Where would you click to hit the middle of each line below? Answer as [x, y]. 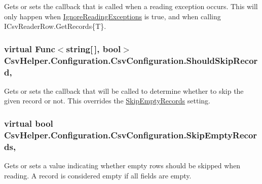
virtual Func [30, 48]
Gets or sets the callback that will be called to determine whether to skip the [124, 90]
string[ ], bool [93, 48]
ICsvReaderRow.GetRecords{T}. [55, 26]
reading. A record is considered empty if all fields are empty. [98, 175]
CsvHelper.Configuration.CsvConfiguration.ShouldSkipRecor [131, 60]
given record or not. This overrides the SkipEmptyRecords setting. [107, 101]
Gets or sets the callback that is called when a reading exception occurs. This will [131, 6]
